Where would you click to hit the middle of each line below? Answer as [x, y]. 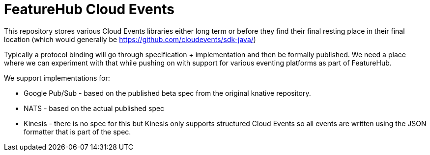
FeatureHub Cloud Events [89, 9]
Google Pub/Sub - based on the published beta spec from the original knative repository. [167, 93]
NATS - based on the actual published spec [94, 108]
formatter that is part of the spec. [77, 132]
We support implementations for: [57, 78]
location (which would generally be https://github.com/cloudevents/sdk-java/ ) [130, 39]
